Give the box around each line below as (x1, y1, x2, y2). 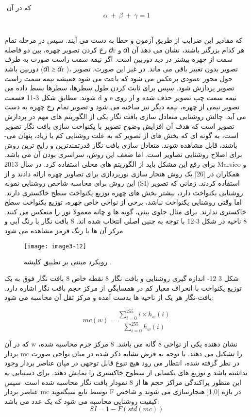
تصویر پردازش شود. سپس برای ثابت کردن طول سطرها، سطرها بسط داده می (4, 83, 234, 93)
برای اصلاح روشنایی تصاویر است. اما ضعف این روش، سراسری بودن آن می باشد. (4, 149, 242, 159)
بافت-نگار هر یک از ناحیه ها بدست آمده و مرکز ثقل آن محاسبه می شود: (4, 292, 214, 302)
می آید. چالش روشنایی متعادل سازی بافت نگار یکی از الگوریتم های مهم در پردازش (4, 111, 246, 121)
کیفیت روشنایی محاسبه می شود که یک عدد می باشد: (4, 396, 159, 406)
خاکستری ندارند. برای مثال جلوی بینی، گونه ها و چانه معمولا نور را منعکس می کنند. (4, 206, 247, 216)
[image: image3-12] (24, 243, 86, 250)
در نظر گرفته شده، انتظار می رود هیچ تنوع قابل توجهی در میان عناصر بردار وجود (4, 358, 240, 368)
